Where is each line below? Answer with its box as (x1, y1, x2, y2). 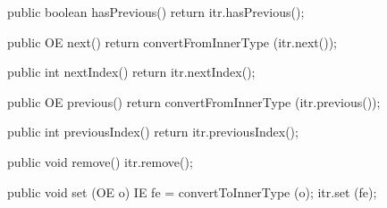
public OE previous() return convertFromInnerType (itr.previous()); (7, 92, 381, 111)
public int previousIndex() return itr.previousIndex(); (7, 122, 299, 141)
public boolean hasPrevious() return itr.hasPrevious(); (7, 3, 305, 21)
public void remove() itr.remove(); (7, 152, 193, 171)
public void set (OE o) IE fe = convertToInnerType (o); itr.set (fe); (7, 182, 377, 201)
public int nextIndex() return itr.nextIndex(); (7, 62, 256, 81)
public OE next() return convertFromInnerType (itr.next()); (7, 32, 337, 51)
